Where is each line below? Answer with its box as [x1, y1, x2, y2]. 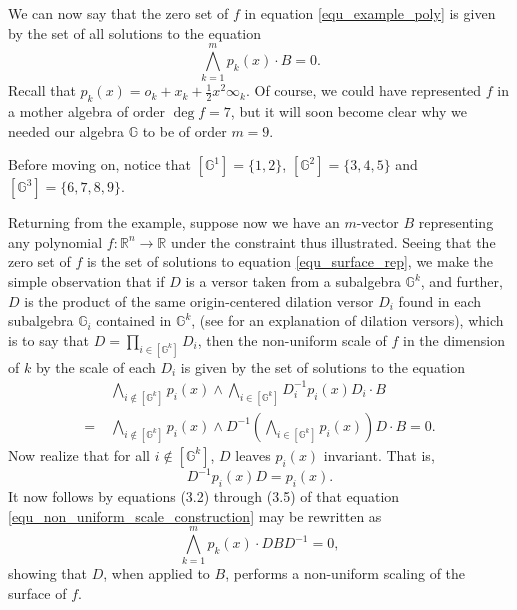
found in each [398, 290, 482, 311]
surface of [8, 582, 67, 603]
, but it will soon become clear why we [230, 101, 467, 122]
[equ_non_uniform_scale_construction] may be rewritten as [8, 505, 382, 526]
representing [418, 212, 494, 233]
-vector [356, 212, 399, 233]
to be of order [142, 120, 227, 141]
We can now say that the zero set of [8, 3, 229, 23]
